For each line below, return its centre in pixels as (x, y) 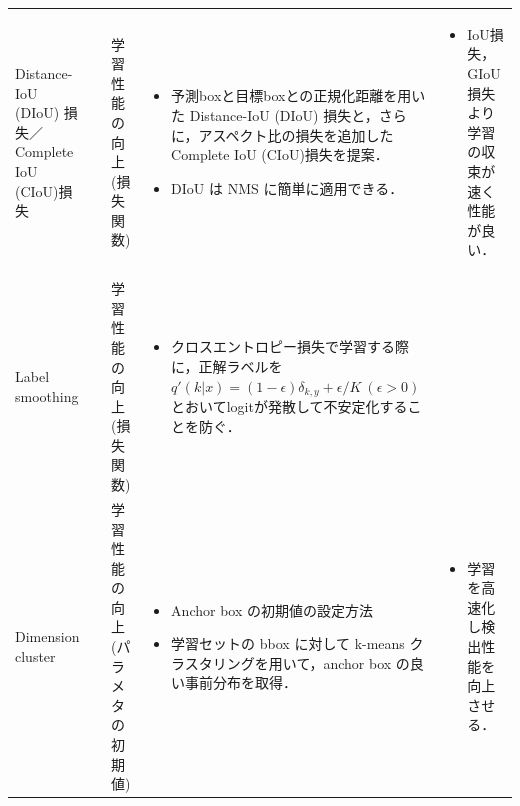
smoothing (47, 395)
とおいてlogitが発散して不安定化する (289, 406)
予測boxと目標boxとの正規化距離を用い (298, 95)
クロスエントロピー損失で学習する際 (290, 346)
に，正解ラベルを (227, 366)
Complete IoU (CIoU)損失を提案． (280, 154)
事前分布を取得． (241, 682)
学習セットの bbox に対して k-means (288, 643)
